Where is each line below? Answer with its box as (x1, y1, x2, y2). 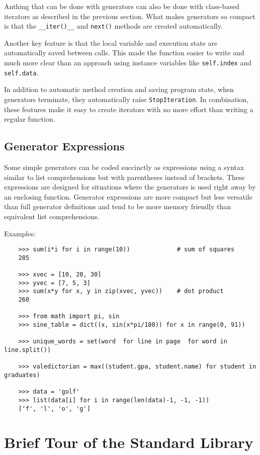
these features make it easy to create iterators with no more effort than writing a (4, 104, 253, 114)
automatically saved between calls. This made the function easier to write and (4, 47, 244, 58)
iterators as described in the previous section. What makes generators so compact (4, 11, 255, 21)
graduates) (4, 371, 40, 379)
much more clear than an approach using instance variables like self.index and (4, 57, 251, 68)
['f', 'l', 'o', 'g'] (18, 405, 91, 412)
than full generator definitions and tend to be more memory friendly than (4, 201, 231, 212)
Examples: (4, 228, 36, 238)
